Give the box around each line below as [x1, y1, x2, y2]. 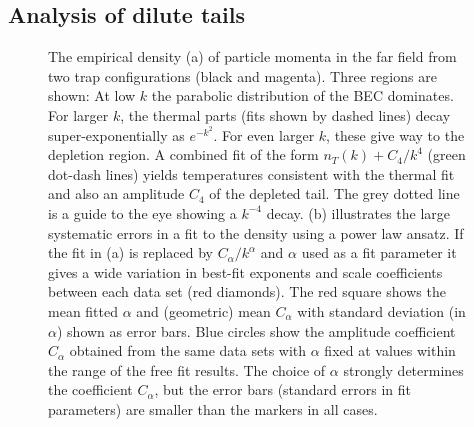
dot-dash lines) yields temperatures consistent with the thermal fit [48, 163, 455, 184]
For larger [48, 104, 109, 125]
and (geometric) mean [136, 300, 271, 321]
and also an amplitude [48, 183, 185, 204]
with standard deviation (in [297, 300, 466, 321]
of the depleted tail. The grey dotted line [209, 183, 460, 204]
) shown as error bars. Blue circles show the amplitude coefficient [56, 320, 456, 341]
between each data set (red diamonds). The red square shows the [48, 281, 446, 302]
